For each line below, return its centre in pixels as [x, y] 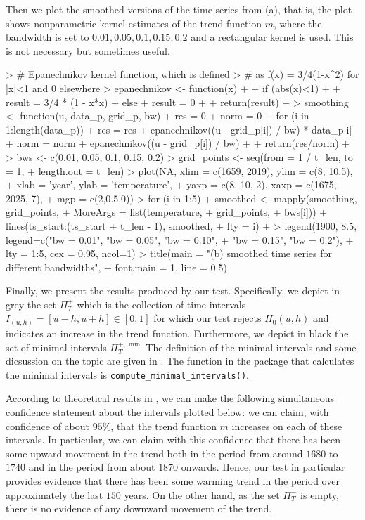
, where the [298, 23]
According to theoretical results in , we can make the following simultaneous [170, 398]
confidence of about [48, 425]
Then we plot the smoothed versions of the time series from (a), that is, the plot [179, 9]
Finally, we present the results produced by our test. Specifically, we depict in [173, 291]
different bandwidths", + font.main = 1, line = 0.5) [116, 267]
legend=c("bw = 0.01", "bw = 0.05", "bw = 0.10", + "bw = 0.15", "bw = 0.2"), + [180, 239]
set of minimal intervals [56, 347]
